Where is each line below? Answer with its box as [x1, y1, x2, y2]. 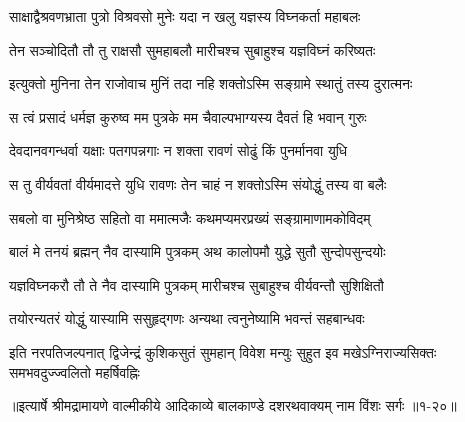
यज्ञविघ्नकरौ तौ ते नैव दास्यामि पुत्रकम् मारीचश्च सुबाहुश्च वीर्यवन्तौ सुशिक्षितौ [9, 274, 384, 295]
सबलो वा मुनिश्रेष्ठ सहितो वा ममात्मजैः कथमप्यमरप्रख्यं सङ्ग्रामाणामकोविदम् [9, 207, 371, 228]
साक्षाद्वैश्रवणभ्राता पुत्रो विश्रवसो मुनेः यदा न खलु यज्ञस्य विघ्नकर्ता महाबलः [9, 6, 361, 26]
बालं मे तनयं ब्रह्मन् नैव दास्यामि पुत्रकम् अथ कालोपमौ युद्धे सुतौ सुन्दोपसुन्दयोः [9, 241, 386, 262]
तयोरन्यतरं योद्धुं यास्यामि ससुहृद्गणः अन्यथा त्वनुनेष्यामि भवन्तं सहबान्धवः [9, 308, 365, 329]
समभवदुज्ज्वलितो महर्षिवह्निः [9, 361, 140, 382]
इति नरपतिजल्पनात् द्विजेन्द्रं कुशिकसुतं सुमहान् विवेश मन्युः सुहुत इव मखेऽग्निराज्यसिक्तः [9, 341, 437, 362]
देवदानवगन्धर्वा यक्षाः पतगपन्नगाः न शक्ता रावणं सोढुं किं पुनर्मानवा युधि [9, 140, 348, 161]
